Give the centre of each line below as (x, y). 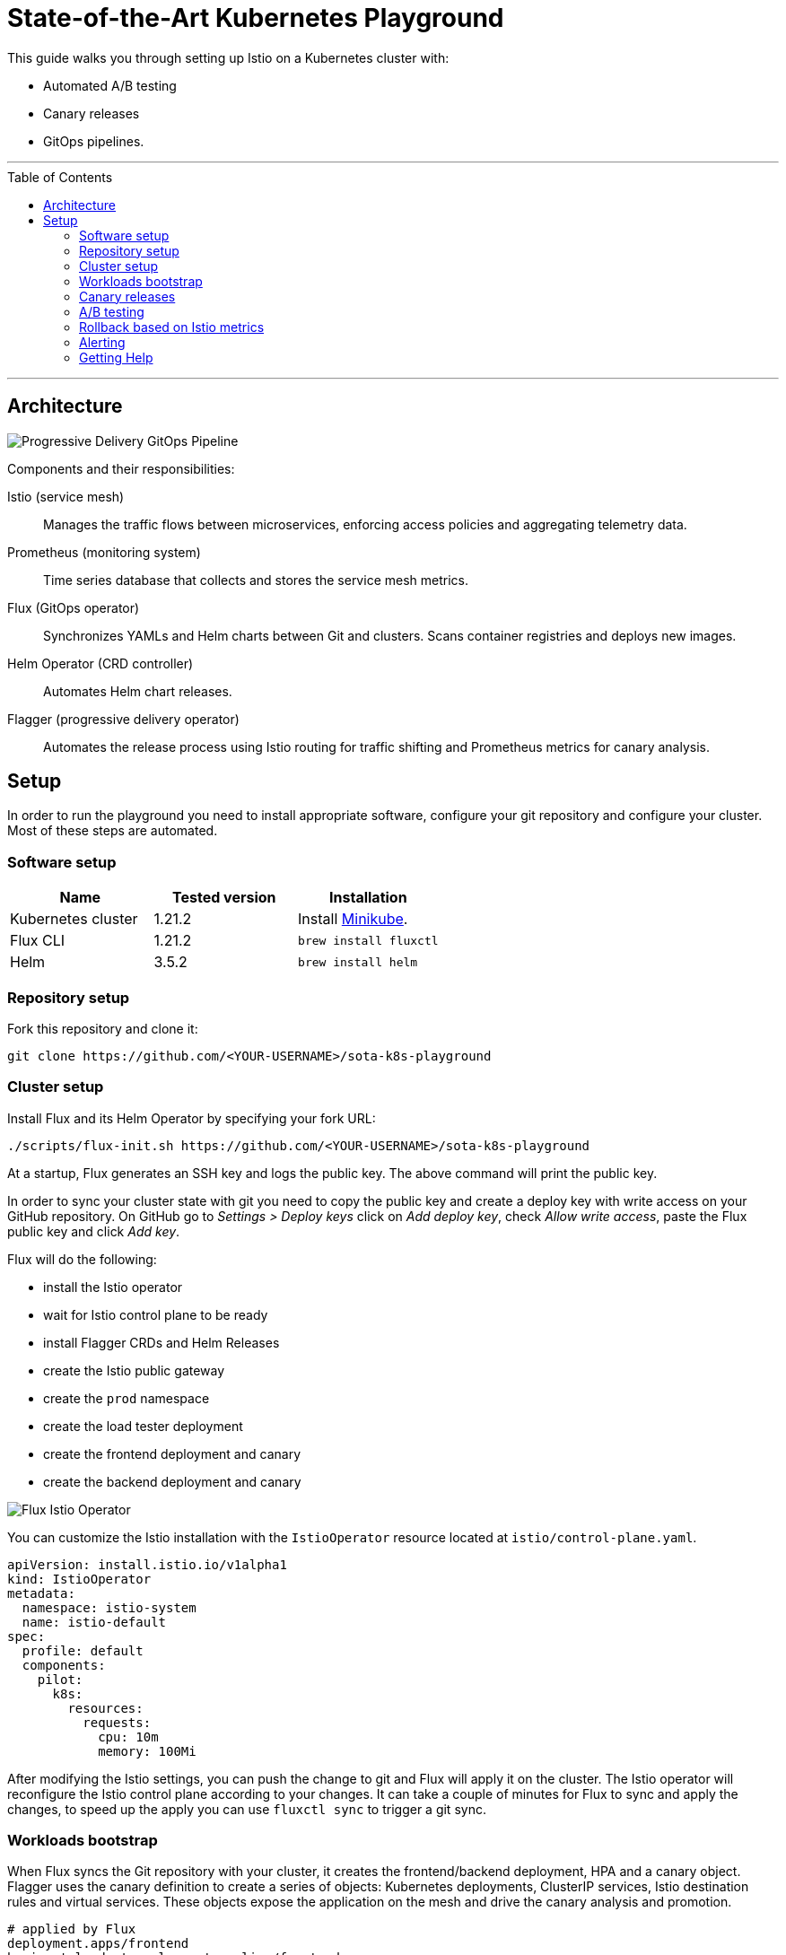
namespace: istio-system (109, 1607)
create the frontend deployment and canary (172, 1453)
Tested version (224, 898)
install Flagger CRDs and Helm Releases (162, 1342)
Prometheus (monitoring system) (104, 552)
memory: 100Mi (147, 1751)
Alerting (102, 342)
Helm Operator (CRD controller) (100, 663)
